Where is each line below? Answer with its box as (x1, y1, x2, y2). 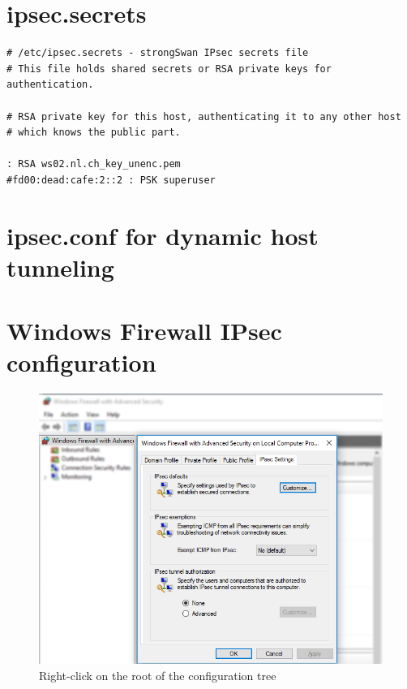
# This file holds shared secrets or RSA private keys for (6, 62, 332, 75)
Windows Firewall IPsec (6, 314, 282, 347)
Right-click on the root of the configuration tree (39, 666, 276, 683)
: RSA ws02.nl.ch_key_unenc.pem (6, 158, 181, 170)
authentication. (6, 79, 94, 91)
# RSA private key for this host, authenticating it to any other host (6, 110, 401, 123)
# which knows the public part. (6, 127, 181, 139)
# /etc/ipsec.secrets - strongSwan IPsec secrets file (6, 47, 309, 59)
